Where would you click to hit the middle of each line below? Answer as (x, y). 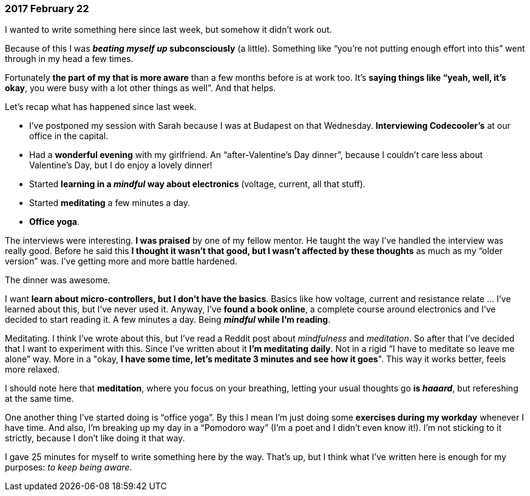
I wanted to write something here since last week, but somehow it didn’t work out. (168, 30)
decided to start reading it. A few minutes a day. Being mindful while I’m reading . (168, 320)
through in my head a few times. (69, 59)
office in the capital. (69, 136)
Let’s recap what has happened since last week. (101, 107)
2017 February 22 (47, 9)
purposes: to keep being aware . (69, 467)
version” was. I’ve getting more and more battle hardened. (121, 261)
